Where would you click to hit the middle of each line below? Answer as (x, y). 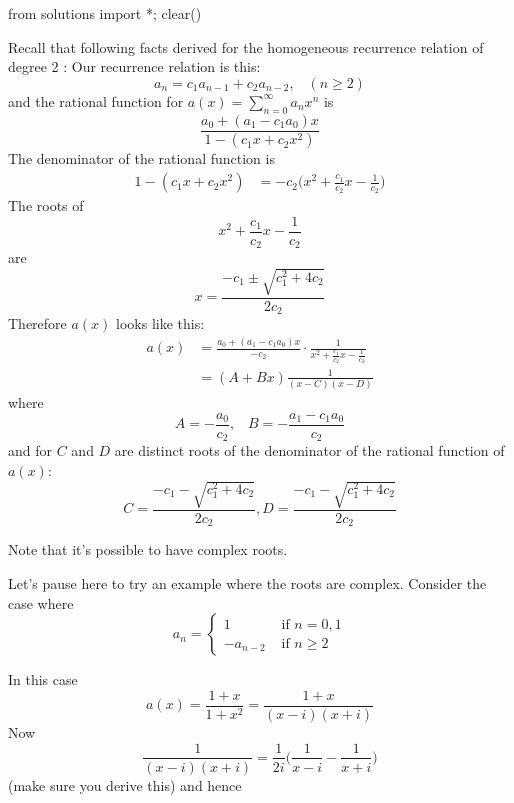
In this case (43, 679)
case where (41, 602)
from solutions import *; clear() (105, 13)
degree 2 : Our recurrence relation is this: (134, 66)
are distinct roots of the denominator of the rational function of (309, 450)
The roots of (46, 205)
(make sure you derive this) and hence (125, 784)
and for (30, 450)
